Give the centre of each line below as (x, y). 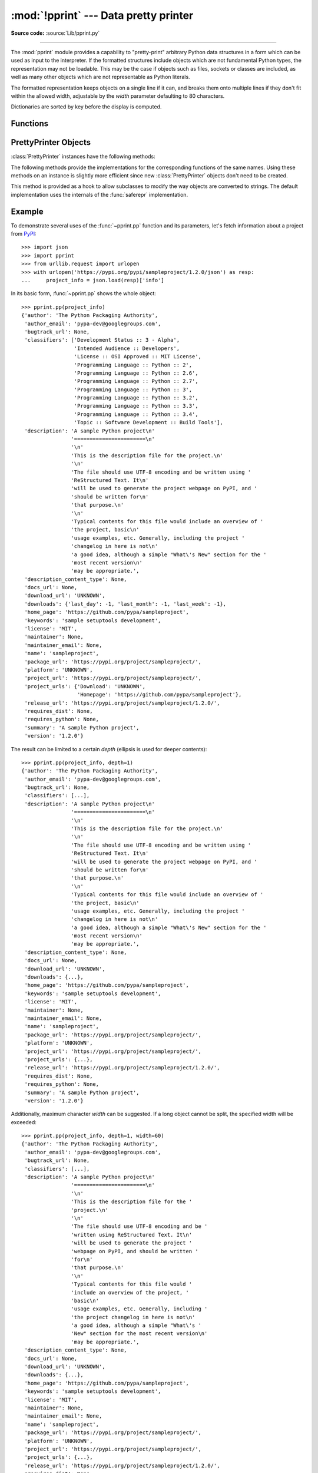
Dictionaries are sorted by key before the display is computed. (86, 107)
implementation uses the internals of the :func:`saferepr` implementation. (100, 194)
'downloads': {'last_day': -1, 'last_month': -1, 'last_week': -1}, (125, 604)
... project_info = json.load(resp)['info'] (93, 280)
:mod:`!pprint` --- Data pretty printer (102, 15)
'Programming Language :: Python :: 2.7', (136, 381)
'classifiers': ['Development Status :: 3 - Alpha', (102, 340)
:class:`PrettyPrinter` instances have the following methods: (83, 157)
